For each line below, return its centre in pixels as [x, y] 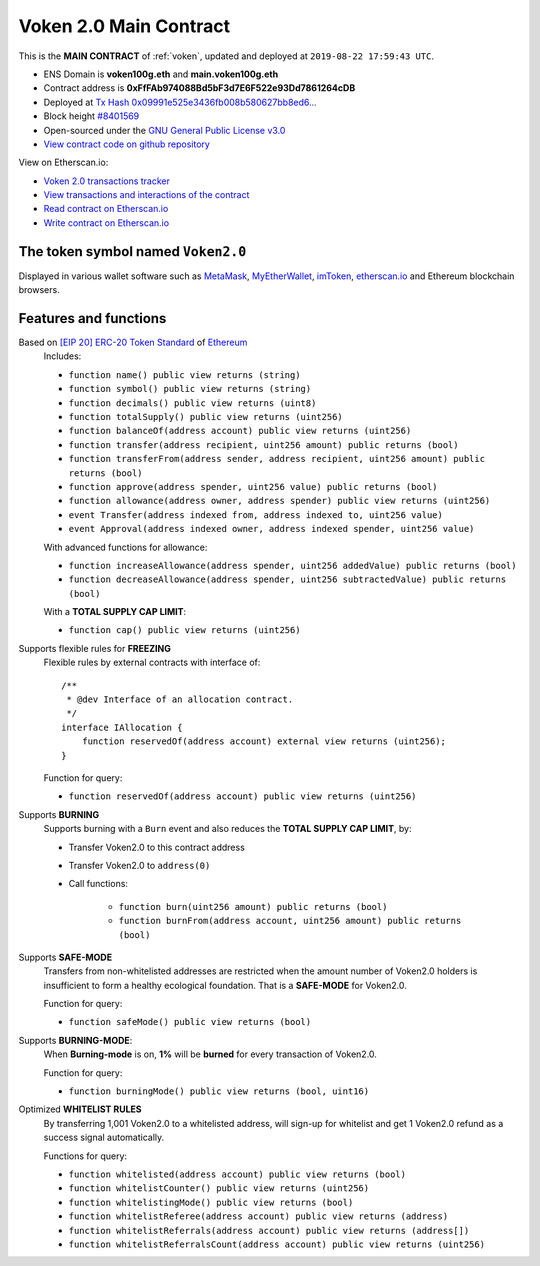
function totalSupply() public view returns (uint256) [206, 416]
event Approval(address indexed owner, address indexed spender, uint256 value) [271, 529]
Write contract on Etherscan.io [106, 222]
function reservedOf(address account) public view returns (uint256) [242, 796]
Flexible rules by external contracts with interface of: [152, 662]
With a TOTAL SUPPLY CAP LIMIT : [115, 612]
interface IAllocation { [122, 727]
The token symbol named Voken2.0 [132, 251]
